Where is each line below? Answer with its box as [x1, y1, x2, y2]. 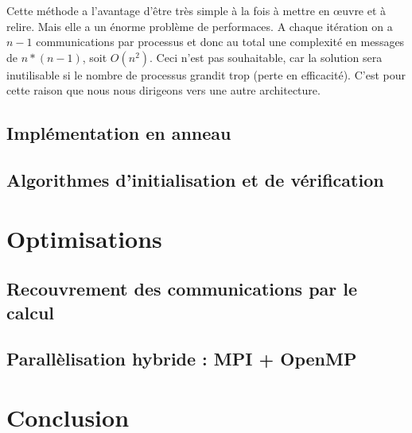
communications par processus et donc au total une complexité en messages [36, 33, 405, 50]
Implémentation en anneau [6, 121, 231, 145]
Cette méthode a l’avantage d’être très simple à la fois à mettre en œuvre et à [6, 2, 387, 18]
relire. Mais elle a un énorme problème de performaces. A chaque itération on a [6, 17, 393, 34]
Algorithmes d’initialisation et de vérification [6, 168, 384, 192]
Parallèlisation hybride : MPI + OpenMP [6, 346, 357, 371]
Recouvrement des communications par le [6, 276, 358, 301]
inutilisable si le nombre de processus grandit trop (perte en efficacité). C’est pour [6, 66, 406, 83]
